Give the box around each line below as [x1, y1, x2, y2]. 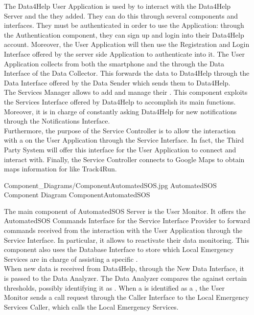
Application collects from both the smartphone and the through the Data [4, 58, 225, 68]
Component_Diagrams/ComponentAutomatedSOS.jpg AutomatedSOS [4, 180, 217, 190]
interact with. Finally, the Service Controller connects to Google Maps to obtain [4, 154, 245, 164]
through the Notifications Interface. [4, 116, 110, 126]
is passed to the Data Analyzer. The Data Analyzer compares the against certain [4, 273, 247, 283]
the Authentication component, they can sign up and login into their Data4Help [4, 29, 244, 40]
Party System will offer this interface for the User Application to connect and [4, 144, 236, 154]
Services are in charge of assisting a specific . [4, 253, 138, 264]
